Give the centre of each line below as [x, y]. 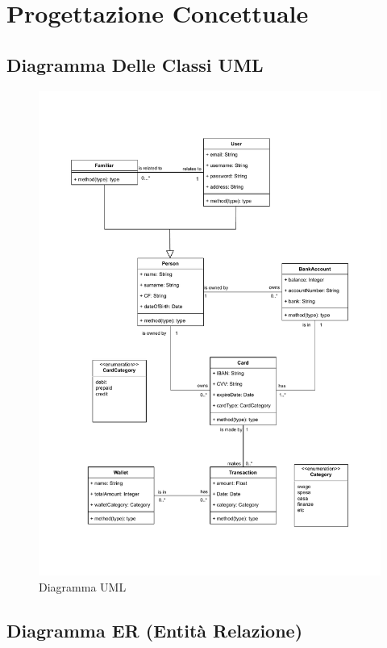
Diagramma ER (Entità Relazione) [155, 630]
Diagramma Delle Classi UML [135, 64]
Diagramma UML [83, 586]
